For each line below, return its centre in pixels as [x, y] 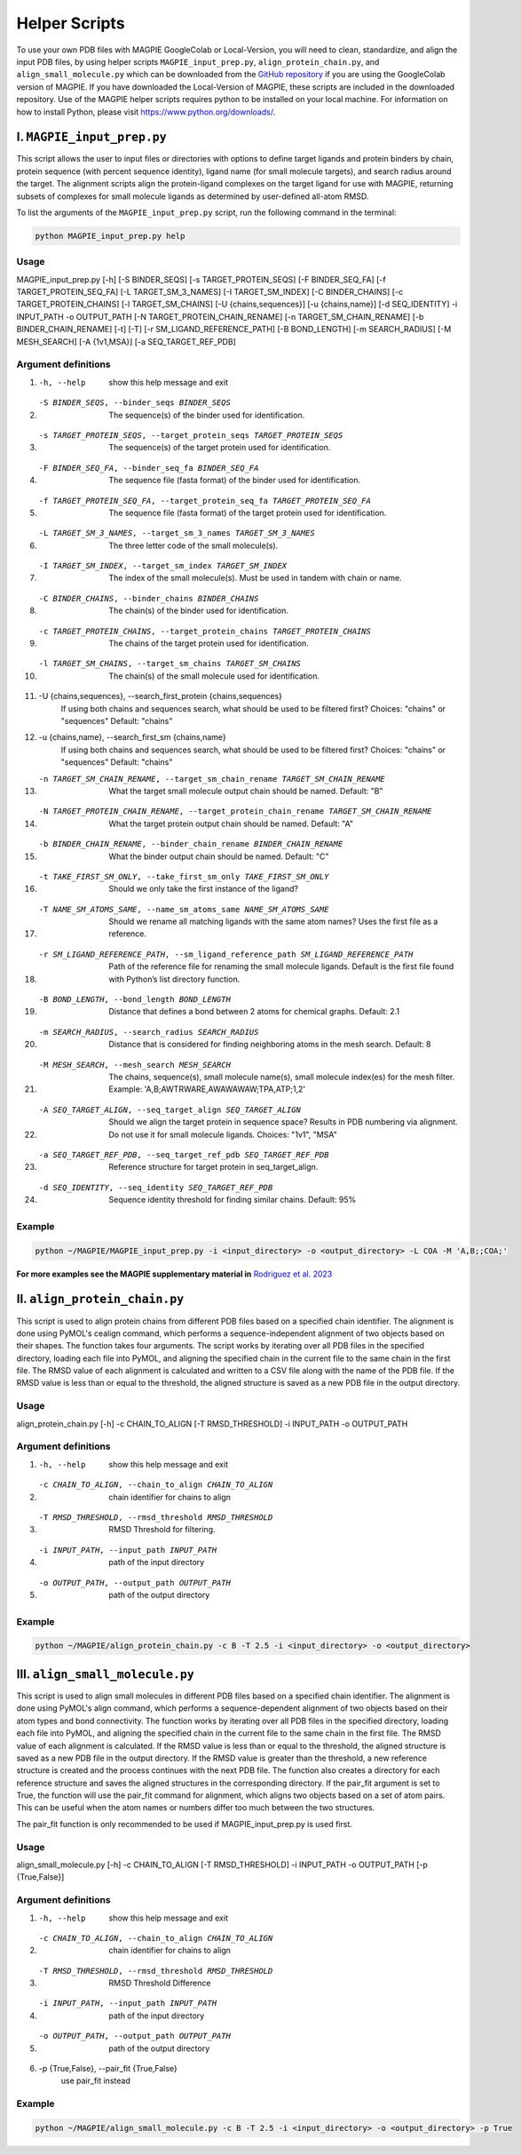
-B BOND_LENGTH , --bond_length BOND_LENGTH [134, 1000]
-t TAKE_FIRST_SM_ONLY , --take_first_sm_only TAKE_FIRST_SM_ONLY [184, 876]
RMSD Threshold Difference [160, 1983]
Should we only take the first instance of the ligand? [204, 889]
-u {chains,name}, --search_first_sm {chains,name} [132, 737]
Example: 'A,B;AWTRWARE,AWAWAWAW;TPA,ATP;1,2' [207, 1089]
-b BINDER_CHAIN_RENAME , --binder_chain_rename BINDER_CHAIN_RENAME [191, 844]
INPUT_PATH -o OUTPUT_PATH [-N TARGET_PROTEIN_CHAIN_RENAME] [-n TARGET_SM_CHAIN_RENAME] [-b [220, 316]
